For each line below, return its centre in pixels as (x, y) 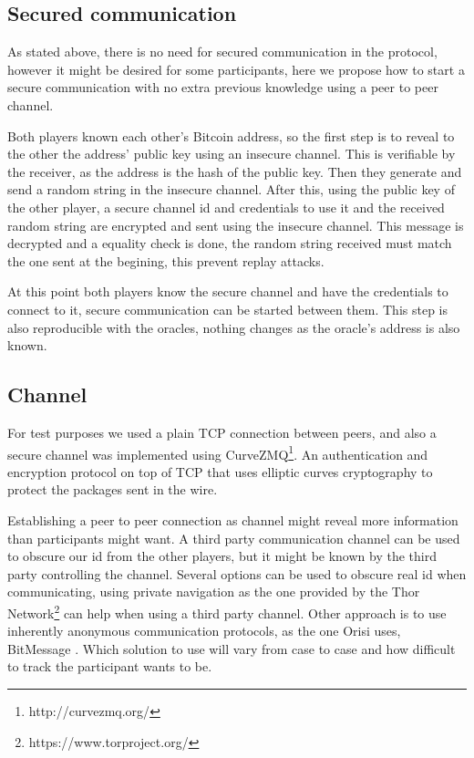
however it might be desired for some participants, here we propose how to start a (236, 69)
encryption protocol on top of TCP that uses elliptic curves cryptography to (220, 471)
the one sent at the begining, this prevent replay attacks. (166, 260)
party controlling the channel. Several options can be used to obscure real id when (237, 573)
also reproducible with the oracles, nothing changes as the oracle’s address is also (234, 327)
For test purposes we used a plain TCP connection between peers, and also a (222, 432)
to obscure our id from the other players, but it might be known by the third (222, 556)
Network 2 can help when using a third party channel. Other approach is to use (227, 611)
